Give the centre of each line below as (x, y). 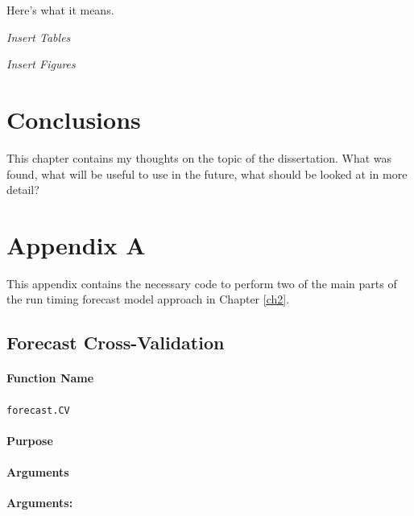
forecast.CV (38, 410)
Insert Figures (41, 64)
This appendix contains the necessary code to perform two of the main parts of (202, 283)
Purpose (30, 440)
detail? (23, 190)
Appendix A (76, 244)
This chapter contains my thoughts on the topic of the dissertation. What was (199, 157)
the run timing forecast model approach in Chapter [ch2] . (148, 299)
